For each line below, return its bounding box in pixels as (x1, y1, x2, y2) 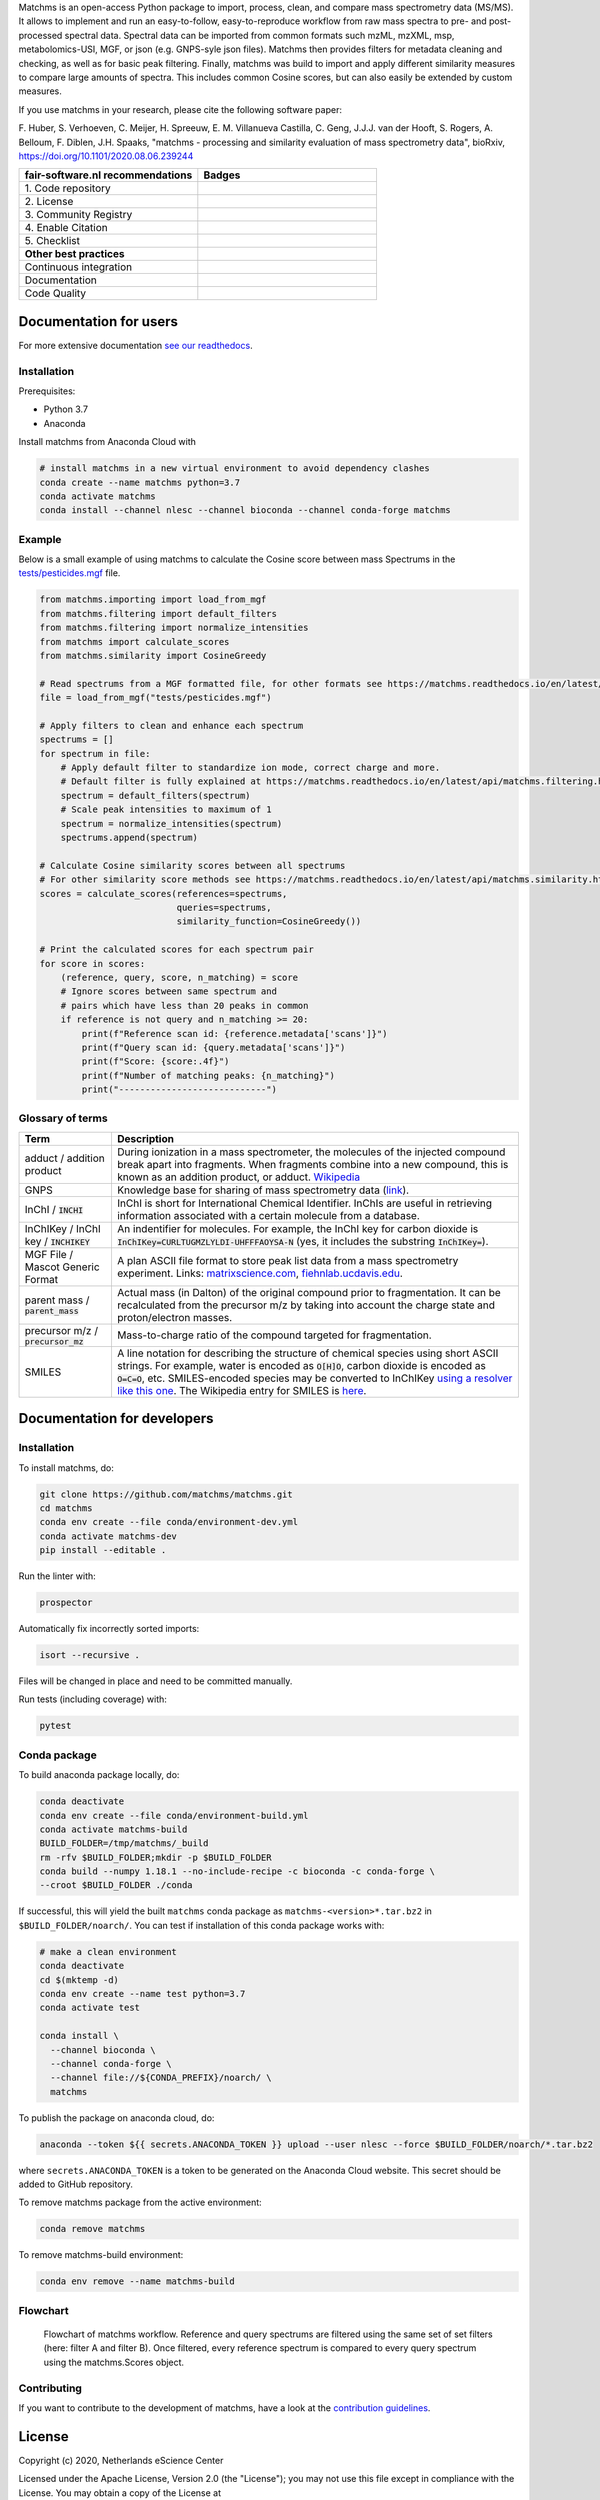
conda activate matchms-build (39, 1823, 188, 1835)
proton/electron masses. (116, 1310, 233, 1324)
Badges (203, 168, 241, 182)
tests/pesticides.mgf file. (18, 567, 121, 579)
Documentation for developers (18, 1410, 214, 1427)
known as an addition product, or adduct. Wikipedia (116, 1170, 360, 1184)
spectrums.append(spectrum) (60, 832, 199, 844)
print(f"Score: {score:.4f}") (81, 1056, 230, 1067)
